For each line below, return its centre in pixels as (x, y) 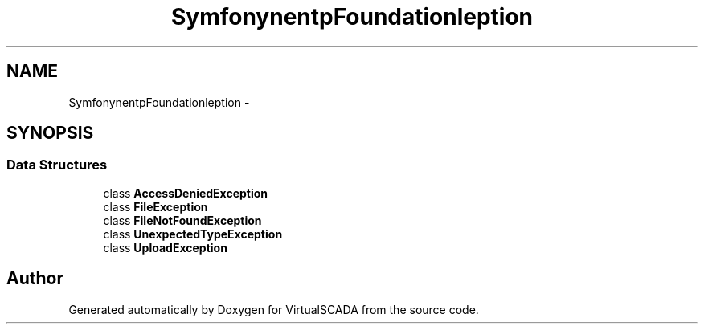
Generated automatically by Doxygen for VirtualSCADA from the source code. (274, 309)
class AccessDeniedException (186, 193)
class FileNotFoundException (182, 220)
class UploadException (165, 247)
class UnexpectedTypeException (193, 234)
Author (35, 279)
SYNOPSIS (50, 133)
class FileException (156, 206)
